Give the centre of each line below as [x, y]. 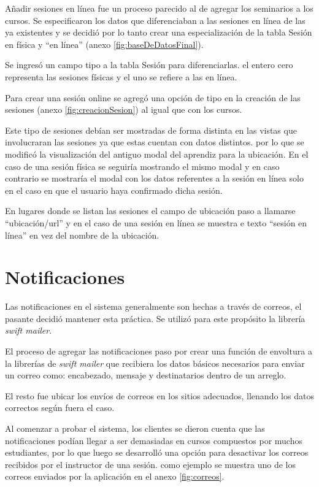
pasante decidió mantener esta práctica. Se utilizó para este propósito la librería [155, 318]
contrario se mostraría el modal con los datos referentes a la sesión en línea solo [154, 178]
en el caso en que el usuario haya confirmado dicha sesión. [114, 190]
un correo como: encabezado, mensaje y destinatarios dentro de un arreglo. [146, 375]
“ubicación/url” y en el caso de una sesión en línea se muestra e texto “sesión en [156, 222]
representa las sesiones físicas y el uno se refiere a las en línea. [121, 76]
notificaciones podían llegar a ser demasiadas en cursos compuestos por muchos [154, 440]
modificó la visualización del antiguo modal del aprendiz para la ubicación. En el [157, 154]
